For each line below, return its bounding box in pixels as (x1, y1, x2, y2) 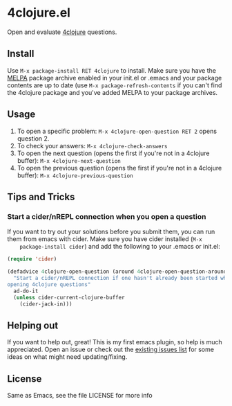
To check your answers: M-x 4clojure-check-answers (17, 141, 168, 150)
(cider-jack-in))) (19, 300, 72, 308)
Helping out (7, 319, 59, 331)
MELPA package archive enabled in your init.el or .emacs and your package (7, 73, 222, 82)
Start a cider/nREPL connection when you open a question (7, 211, 206, 221)
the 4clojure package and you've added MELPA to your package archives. (7, 88, 218, 96)
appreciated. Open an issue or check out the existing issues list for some (7, 345, 214, 354)
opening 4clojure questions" (7, 281, 91, 288)
